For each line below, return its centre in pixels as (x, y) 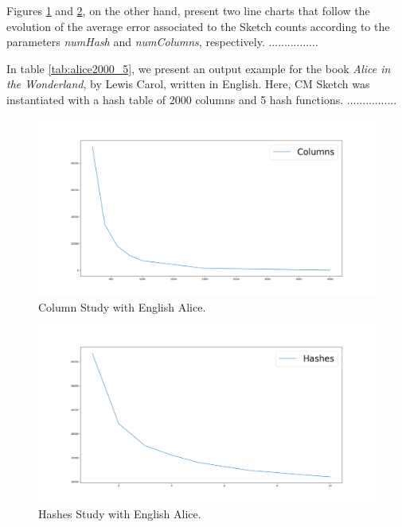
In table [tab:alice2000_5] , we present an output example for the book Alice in (199, 68)
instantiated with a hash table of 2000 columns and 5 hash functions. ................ (202, 99)
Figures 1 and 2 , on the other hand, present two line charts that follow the (188, 10)
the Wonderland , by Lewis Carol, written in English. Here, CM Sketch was (188, 84)
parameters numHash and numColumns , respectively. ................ (162, 42)
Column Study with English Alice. (122, 306)
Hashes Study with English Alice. (120, 514)
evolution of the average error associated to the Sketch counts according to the (198, 26)
